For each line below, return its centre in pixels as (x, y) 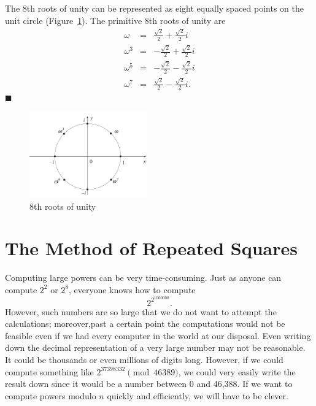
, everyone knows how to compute (132, 289)
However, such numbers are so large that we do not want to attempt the (141, 311)
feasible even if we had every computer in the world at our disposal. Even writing (158, 335)
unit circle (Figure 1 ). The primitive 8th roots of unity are (115, 20)
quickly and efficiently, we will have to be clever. (198, 395)
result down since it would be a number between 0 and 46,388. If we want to (149, 384)
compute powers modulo (51, 395)
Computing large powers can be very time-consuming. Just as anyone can (143, 278)
